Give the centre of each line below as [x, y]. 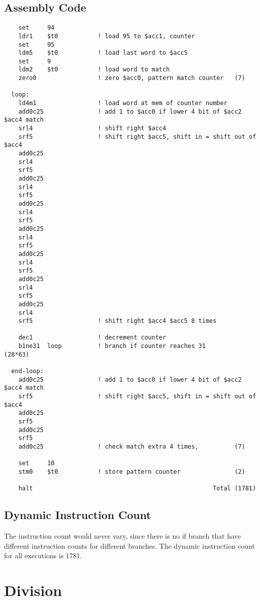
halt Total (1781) [137, 489]
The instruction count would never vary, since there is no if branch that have [122, 536]
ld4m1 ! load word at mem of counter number [123, 103]
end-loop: [27, 371]
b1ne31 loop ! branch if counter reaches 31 [112, 346]
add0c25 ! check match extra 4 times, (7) [132, 447]
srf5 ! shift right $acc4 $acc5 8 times [117, 321]
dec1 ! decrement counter [92, 338]
